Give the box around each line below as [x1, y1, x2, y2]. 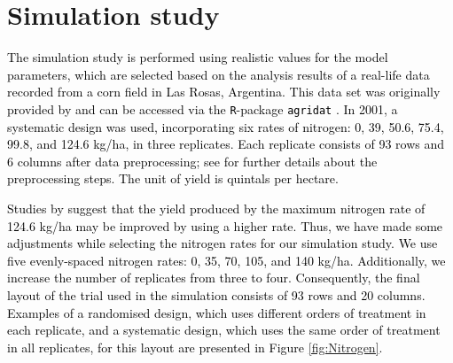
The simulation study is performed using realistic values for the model [7, 48, 388, 66]
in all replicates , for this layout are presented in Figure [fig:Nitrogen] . [7, 337, 383, 356]
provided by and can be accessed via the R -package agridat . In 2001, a [7, 99, 398, 118]
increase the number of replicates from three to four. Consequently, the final [7, 268, 420, 287]
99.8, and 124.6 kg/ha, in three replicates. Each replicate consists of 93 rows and [7, 135, 445, 153]
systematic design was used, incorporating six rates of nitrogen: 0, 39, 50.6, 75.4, [7, 117, 444, 135]
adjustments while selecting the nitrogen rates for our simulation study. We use [7, 234, 438, 252]
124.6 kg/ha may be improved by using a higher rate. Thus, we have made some [7, 216, 443, 235]
